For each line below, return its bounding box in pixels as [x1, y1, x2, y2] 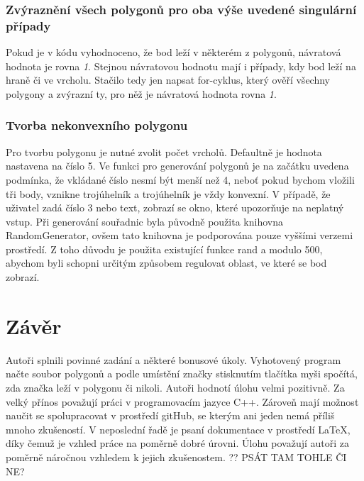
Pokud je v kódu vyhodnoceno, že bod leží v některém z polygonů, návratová [6, 45, 341, 60]
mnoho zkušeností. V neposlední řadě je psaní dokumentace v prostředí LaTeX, [6, 421, 351, 436]
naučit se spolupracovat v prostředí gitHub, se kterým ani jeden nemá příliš [6, 408, 335, 423]
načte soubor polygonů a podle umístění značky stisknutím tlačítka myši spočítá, [6, 366, 358, 381]
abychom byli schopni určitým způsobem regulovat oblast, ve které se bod [6, 255, 327, 270]
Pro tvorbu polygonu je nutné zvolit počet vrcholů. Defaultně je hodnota [6, 144, 322, 159]
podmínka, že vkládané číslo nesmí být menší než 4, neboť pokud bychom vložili [6, 172, 355, 187]
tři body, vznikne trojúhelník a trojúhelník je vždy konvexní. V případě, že [6, 186, 331, 201]
